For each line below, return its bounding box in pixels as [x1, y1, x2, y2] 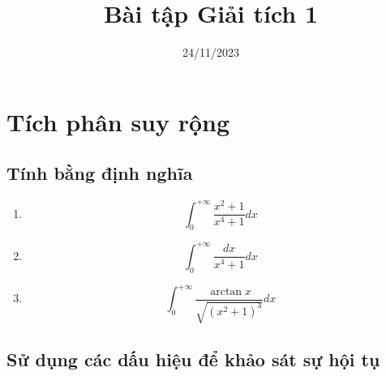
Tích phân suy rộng [6, 105, 230, 138]
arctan [210, 285, 242, 297]
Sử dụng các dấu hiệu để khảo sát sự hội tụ [6, 346, 380, 371]
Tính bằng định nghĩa [6, 160, 193, 186]
